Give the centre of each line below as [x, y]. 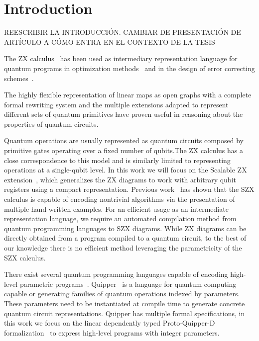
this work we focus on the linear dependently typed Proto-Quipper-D [110, 323]
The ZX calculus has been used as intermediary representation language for [121, 58]
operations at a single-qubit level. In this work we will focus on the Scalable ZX [126, 170]
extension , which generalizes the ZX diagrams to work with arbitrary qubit [120, 179]
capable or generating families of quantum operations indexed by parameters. [122, 294]
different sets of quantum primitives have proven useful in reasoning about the [124, 114]
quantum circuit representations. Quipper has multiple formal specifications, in [125, 313]
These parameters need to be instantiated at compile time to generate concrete [125, 303]
